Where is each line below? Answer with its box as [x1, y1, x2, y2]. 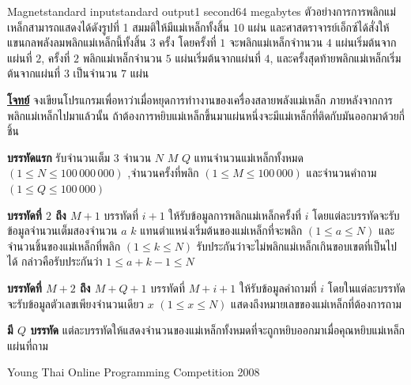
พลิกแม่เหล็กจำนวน [82, 49, 163, 66]
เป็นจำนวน [73, 65, 118, 81]
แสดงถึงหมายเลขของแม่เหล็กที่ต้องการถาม [231, 295, 402, 311]
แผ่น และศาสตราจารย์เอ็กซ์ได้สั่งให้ [247, 18, 390, 35]
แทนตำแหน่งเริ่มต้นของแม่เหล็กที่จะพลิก [140, 222, 303, 239]
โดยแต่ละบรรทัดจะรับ [312, 206, 400, 223]
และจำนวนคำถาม [306, 164, 377, 181]
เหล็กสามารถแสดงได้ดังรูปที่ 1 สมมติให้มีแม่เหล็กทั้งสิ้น [7, 18, 230, 35]
